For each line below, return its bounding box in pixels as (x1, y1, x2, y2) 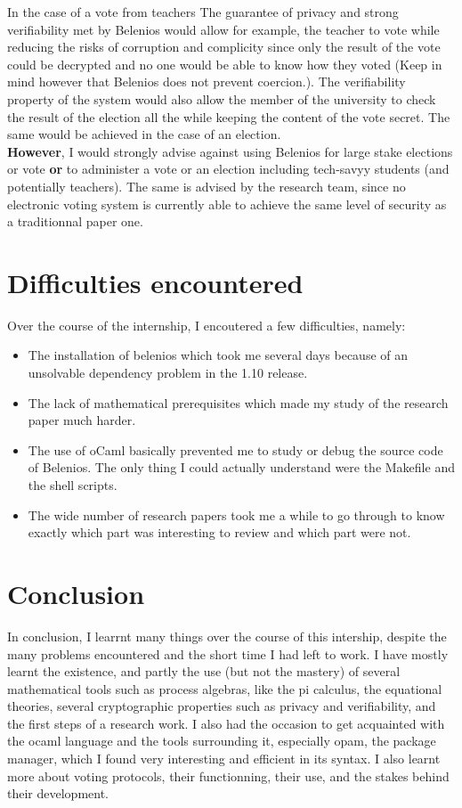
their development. (7, 784, 109, 803)
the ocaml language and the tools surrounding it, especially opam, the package (7, 731, 436, 750)
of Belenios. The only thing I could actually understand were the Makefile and (28, 458, 455, 477)
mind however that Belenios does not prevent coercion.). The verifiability (7, 72, 406, 91)
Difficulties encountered (7, 264, 304, 300)
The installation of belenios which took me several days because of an (28, 346, 409, 364)
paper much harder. (28, 411, 136, 429)
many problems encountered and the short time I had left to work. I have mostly (7, 644, 449, 663)
